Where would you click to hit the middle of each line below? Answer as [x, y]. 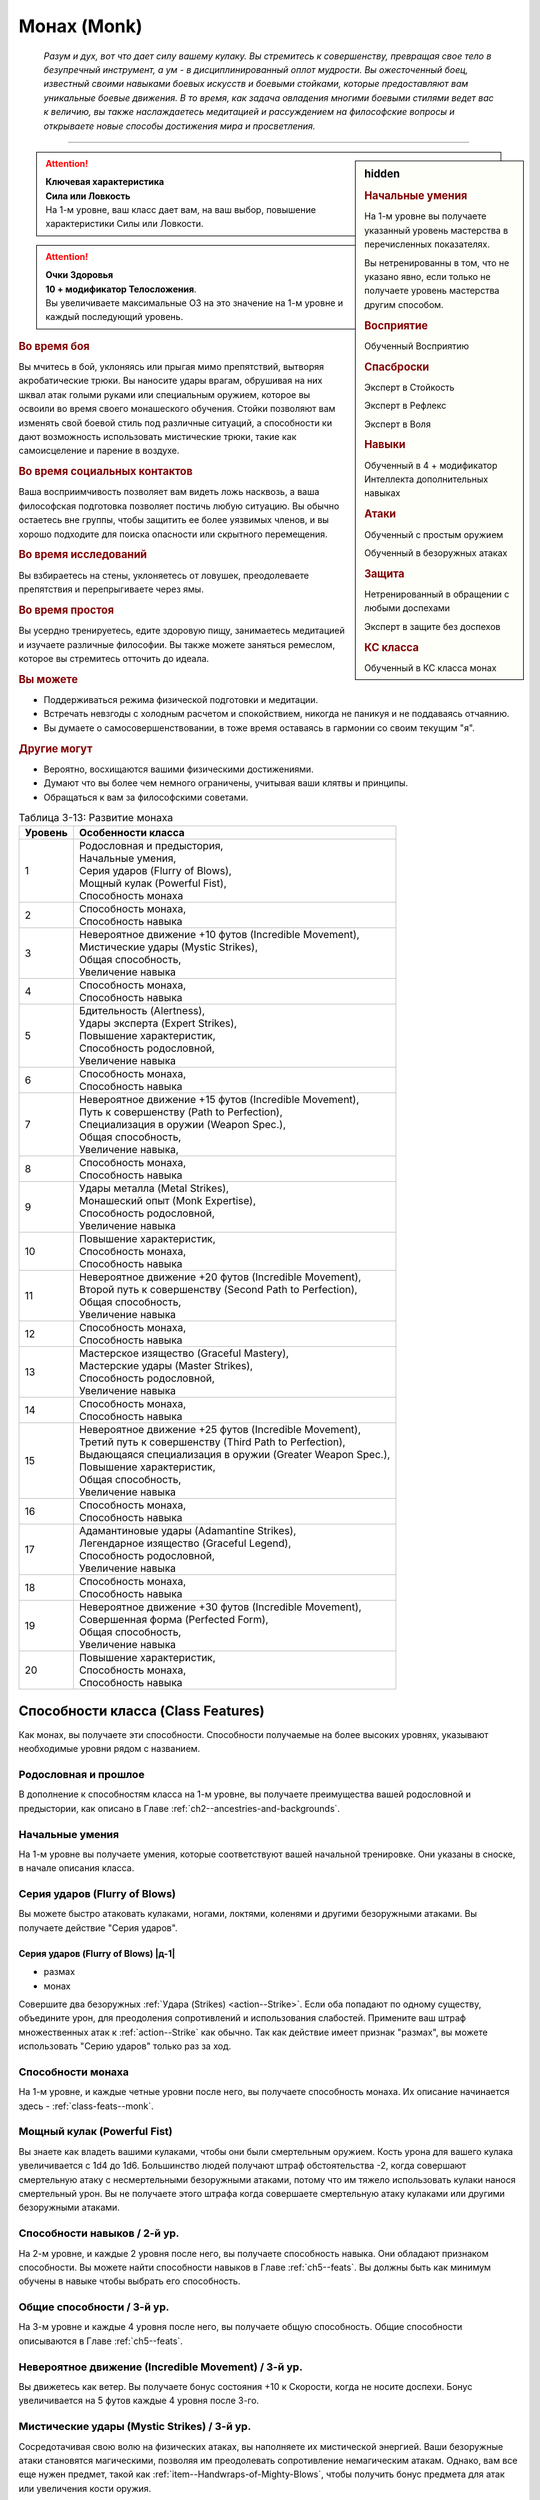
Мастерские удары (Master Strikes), [166, 1366]
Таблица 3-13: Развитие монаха [96, 818]
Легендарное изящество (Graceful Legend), [185, 1543]
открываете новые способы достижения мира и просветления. [179, 126]
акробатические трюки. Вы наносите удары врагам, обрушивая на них [170, 381]
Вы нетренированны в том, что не [437, 262]
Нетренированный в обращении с [437, 594]
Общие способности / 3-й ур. [94, 2307]
